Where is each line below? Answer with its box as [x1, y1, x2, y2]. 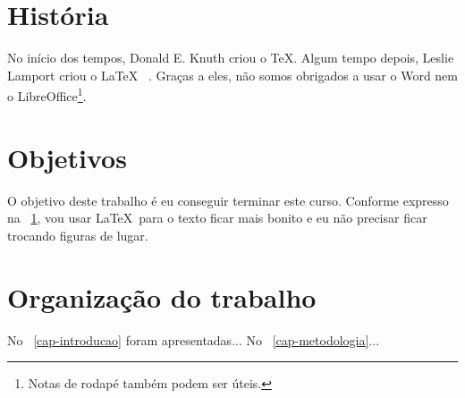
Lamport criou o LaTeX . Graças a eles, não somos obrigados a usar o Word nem [7, 65, 458, 84]
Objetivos [7, 139, 127, 175]
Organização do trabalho [7, 278, 317, 315]
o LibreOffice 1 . [7, 84, 87, 105]
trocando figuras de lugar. [7, 225, 148, 244]
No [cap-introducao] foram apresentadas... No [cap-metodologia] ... [7, 330, 380, 349]
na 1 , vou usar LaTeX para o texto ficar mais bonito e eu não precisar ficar [7, 208, 427, 227]
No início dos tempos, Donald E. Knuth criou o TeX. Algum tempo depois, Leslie [7, 48, 454, 67]
